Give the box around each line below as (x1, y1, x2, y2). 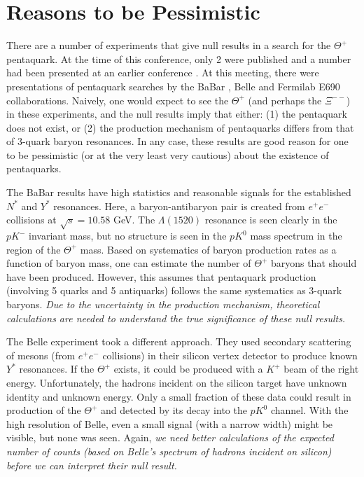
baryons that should (270, 256, 357, 270)
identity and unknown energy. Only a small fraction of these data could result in (6, 389, 351, 403)
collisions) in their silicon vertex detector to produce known (102, 347, 358, 362)
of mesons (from (6, 347, 76, 362)
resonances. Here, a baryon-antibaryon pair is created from (53, 198, 305, 213)
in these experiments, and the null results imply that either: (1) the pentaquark (6, 106, 347, 121)
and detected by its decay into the (101, 403, 247, 417)
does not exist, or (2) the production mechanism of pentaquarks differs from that (6, 120, 354, 134)
